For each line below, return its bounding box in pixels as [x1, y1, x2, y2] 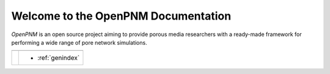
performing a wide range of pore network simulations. [11, 39, 147, 46]
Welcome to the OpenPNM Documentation [11, 9, 232, 23]
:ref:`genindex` [37, 54, 80, 62]
